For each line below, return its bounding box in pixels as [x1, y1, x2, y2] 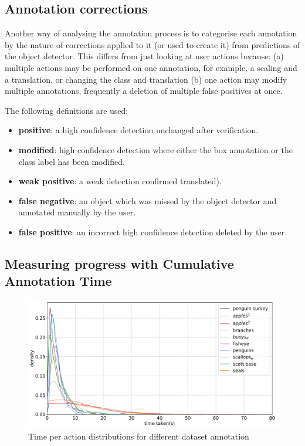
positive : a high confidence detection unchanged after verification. [18, 124, 259, 136]
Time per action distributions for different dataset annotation [28, 430, 249, 442]
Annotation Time [5, 272, 112, 290]
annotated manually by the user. [18, 206, 136, 218]
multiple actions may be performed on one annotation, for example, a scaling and [5, 61, 297, 73]
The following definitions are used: [5, 104, 128, 116]
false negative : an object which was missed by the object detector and [18, 194, 277, 207]
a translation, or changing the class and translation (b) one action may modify [5, 73, 287, 85]
